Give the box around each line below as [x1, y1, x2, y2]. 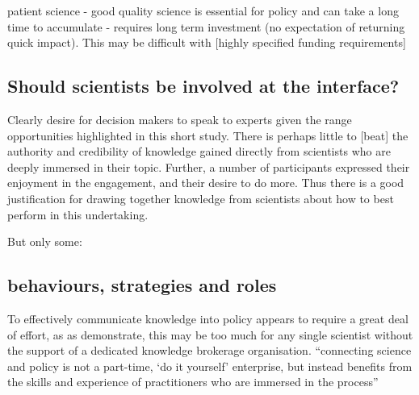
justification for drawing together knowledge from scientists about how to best [7, 189, 394, 206]
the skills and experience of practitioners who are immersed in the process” [7, 373, 379, 390]
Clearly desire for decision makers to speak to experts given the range [7, 110, 352, 127]
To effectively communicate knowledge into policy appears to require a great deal [7, 310, 409, 326]
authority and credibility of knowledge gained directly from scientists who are [7, 143, 391, 160]
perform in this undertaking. [7, 206, 149, 222]
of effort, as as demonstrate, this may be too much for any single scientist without [7, 326, 413, 343]
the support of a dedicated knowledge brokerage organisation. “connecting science [7, 342, 412, 359]
